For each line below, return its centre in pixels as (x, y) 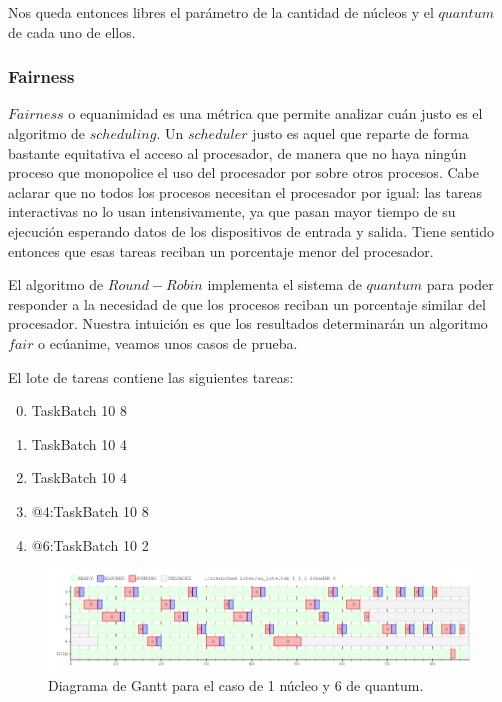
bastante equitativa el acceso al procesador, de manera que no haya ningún (237, 152)
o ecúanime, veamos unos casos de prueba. (168, 342)
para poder (460, 284)
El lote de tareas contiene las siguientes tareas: (151, 376)
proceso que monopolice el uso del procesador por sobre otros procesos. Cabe (243, 172)
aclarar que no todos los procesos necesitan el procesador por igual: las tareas (245, 191)
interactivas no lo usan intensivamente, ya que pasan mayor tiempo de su (232, 211)
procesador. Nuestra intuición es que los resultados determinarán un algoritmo (248, 323)
